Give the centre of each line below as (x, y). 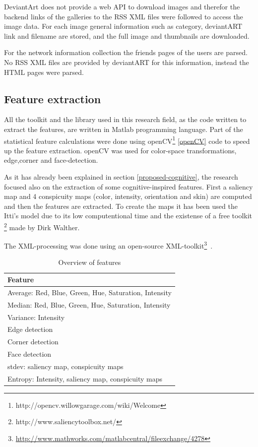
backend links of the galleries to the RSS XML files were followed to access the (124, 16)
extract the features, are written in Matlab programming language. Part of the (124, 129)
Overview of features (90, 262)
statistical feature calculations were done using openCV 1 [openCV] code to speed (127, 140)
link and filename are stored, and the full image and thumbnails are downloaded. (127, 35)
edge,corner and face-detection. (51, 160)
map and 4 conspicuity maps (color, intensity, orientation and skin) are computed (128, 196)
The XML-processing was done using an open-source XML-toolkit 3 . (108, 245)
